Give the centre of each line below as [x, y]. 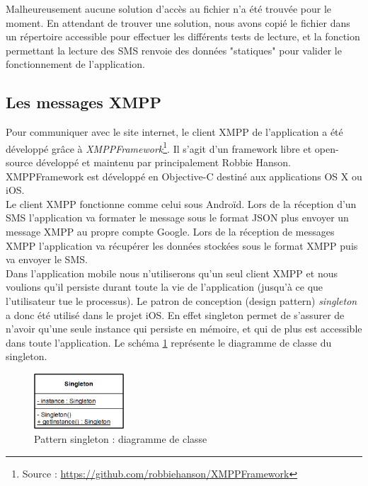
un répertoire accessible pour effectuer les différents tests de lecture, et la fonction [183, 36]
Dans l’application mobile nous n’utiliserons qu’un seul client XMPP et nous [172, 273]
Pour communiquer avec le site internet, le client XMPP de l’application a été [174, 132]
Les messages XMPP [84, 102]
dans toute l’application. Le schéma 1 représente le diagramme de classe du [169, 342]
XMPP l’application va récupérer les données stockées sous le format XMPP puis [182, 245]
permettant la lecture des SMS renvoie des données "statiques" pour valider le [174, 50]
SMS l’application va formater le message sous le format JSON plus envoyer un [177, 218]
